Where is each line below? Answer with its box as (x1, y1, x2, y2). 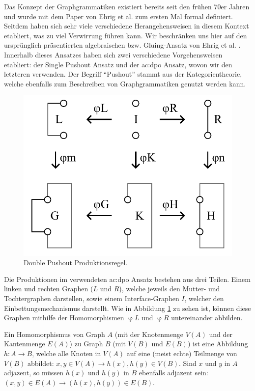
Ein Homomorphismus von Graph (4, 329, 105, 339)
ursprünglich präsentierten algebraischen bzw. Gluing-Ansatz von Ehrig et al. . (4, 40, 241, 50)
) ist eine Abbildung (187, 338, 248, 349)
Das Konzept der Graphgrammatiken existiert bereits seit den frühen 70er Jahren (4, 1, 250, 11)
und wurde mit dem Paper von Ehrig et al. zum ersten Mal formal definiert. (4, 11, 233, 21)
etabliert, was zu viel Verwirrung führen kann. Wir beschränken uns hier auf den (4, 30, 247, 40)
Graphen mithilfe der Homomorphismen (4, 312, 124, 323)
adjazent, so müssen (4, 367, 64, 378)
